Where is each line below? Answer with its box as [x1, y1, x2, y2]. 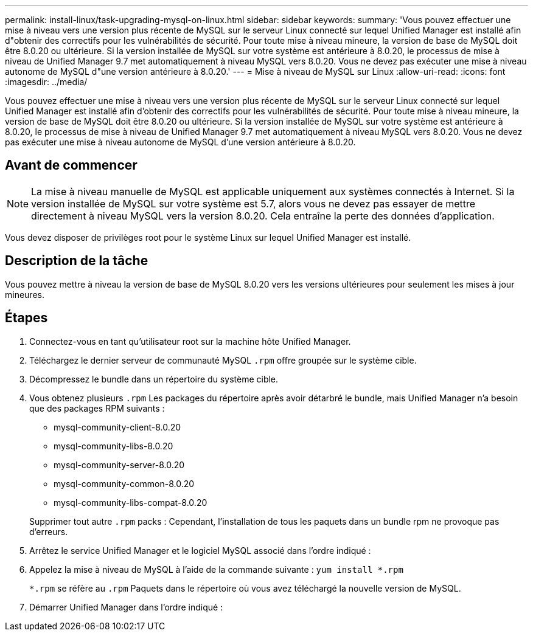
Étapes [5, 310, 48, 326]
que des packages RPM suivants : [29, 403, 165, 413]
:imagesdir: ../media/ [5, 77, 88, 87]
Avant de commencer [5, 157, 138, 173]
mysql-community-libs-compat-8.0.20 [54, 497, 207, 508]
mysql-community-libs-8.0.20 [54, 440, 173, 451]
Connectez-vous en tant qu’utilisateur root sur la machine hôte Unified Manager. [29, 336, 351, 347]
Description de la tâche [5, 253, 148, 269]
